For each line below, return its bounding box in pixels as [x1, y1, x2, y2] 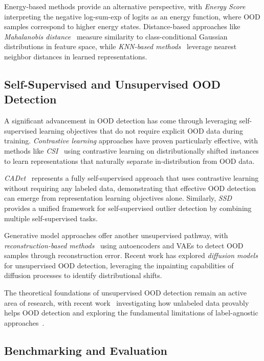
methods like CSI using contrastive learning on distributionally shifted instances [4, 145, 259, 156]
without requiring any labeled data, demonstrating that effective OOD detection [4, 182, 256, 193]
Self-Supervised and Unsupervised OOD [4, 76, 221, 92]
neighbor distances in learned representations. [4, 51, 147, 61]
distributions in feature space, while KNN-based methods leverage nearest [4, 41, 237, 52]
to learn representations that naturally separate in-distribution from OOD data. [4, 155, 255, 166]
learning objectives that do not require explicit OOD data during [39, 125, 243, 136]
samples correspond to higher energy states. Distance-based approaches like [4, 21, 240, 32]
